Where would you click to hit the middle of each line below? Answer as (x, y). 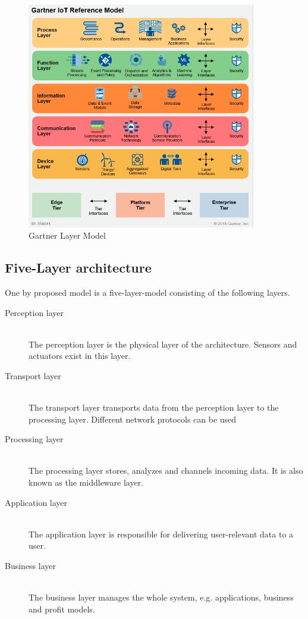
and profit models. (62, 609)
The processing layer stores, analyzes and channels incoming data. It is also (166, 470)
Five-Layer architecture (78, 268)
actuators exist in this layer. (80, 356)
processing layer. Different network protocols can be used (133, 419)
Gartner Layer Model (67, 235)
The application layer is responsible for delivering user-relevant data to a (161, 534)
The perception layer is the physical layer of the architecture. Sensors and (163, 344)
